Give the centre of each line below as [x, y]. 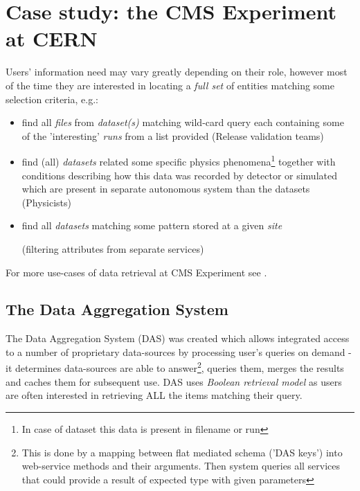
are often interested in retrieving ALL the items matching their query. [154, 395]
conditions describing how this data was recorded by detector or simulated [179, 175]
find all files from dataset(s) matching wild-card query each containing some [183, 122]
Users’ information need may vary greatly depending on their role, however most [177, 72]
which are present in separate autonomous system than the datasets [166, 189]
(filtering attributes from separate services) [113, 248]
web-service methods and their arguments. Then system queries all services [181, 466]
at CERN [52, 38]
